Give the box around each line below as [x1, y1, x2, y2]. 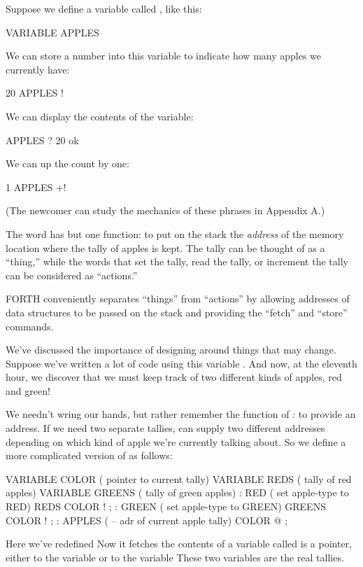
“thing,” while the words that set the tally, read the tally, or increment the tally [6, 254, 348, 269]
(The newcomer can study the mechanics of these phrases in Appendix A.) [6, 203, 325, 218]
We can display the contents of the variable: [6, 108, 194, 123]
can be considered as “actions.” [6, 267, 138, 282]
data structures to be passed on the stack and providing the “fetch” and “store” [6, 304, 348, 319]
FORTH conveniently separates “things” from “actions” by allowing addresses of [6, 291, 350, 306]
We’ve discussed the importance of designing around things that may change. [6, 342, 336, 357]
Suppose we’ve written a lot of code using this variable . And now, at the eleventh [6, 356, 357, 370]
